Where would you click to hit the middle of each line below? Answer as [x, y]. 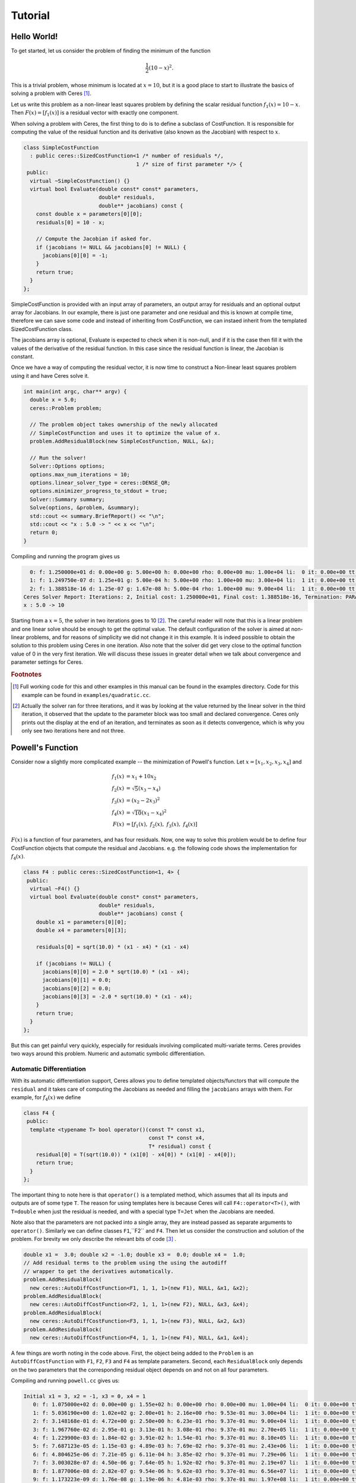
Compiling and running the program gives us [65, 556]
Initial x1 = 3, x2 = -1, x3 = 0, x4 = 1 [85, 1396]
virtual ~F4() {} [55, 889]
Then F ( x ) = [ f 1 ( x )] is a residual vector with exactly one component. [95, 114]
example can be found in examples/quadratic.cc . [86, 695]
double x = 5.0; [53, 400]
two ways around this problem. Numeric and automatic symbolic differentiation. [108, 1054]
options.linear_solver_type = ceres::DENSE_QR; [100, 483]
